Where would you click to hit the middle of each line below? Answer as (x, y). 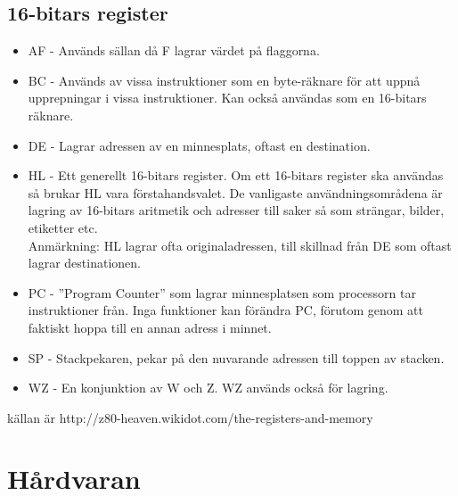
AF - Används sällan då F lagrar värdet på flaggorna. (174, 50)
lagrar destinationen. (84, 263)
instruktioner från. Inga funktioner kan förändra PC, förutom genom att (225, 310)
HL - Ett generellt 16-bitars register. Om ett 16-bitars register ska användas (236, 175)
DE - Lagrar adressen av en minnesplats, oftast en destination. (199, 145)
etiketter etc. (63, 227)
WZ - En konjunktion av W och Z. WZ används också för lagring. (208, 388)
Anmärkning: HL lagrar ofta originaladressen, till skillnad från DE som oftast (240, 245)
